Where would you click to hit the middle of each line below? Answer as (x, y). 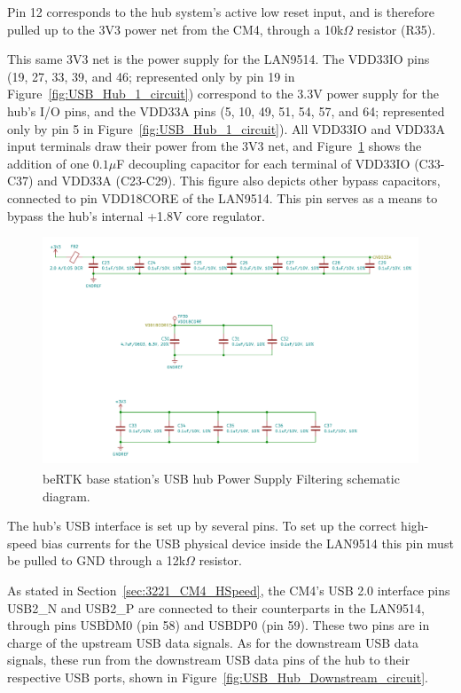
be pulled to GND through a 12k (97, 560)
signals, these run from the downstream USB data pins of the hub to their (209, 660)
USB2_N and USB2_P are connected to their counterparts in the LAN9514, (216, 607)
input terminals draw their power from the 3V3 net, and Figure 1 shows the (215, 146)
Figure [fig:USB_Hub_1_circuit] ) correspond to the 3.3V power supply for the (223, 94)
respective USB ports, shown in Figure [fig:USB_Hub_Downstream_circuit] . (218, 677)
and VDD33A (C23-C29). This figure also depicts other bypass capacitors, (239, 181)
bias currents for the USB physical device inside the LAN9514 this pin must (247, 543)
